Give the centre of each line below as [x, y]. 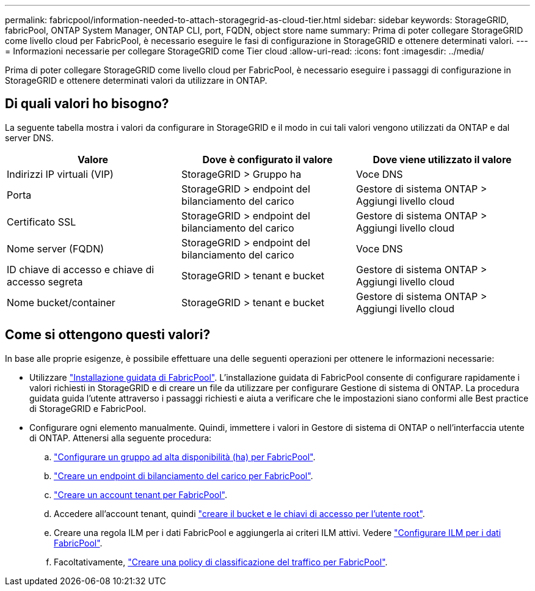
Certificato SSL [42, 222]
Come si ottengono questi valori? [108, 335]
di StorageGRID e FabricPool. [88, 408]
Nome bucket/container [61, 302]
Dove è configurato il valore [267, 159]
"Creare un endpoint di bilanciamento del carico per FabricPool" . [184, 475]
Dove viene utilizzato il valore [442, 159]
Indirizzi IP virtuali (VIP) [60, 174]
